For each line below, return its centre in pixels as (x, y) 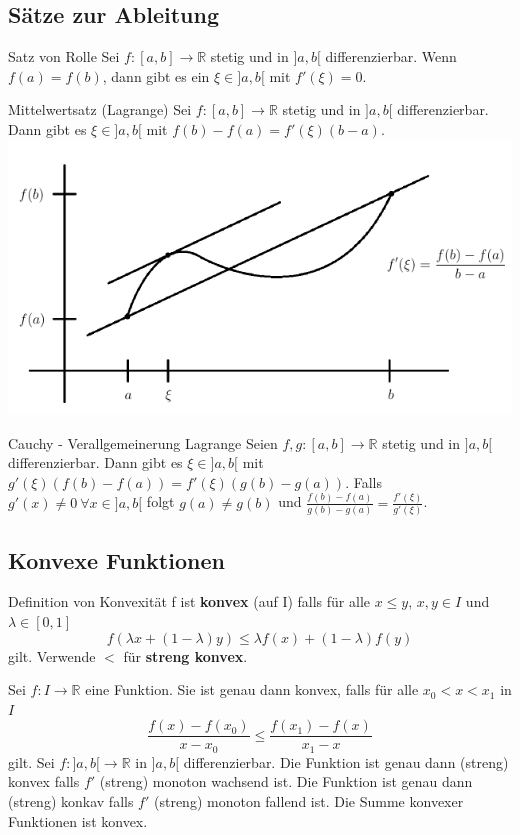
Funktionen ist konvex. (78, 820)
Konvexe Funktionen (116, 559)
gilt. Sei (31, 761)
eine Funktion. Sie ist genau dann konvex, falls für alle (252, 689)
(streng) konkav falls (71, 801)
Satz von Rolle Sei (64, 56)
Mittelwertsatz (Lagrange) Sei (100, 109)
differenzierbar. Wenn (391, 56)
